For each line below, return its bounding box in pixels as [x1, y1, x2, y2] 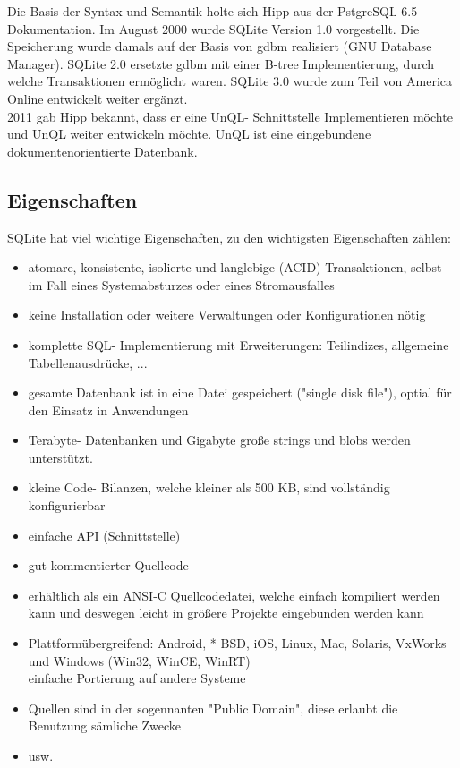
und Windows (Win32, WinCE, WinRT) [28, 651, 251, 670]
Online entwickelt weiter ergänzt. [7, 89, 188, 107]
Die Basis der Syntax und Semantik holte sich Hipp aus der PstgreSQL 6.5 [7, 2, 418, 20]
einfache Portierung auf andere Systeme [28, 669, 246, 687]
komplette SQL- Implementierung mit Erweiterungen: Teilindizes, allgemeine [28, 335, 449, 354]
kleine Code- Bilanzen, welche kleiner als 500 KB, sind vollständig [28, 478, 390, 497]
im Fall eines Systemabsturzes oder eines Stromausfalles [28, 275, 335, 294]
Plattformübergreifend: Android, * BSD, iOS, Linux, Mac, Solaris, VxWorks [28, 634, 447, 653]
